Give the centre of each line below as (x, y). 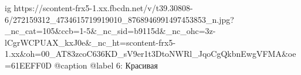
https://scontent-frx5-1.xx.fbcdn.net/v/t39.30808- (103, 8)
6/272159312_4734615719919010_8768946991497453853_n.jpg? (119, 19)
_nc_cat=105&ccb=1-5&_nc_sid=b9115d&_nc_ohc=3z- (110, 31)
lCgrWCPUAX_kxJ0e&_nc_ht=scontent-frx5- (90, 42)
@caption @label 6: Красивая (106, 65)
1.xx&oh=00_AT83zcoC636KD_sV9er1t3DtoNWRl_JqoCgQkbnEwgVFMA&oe (150, 54)
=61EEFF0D (28, 65)
